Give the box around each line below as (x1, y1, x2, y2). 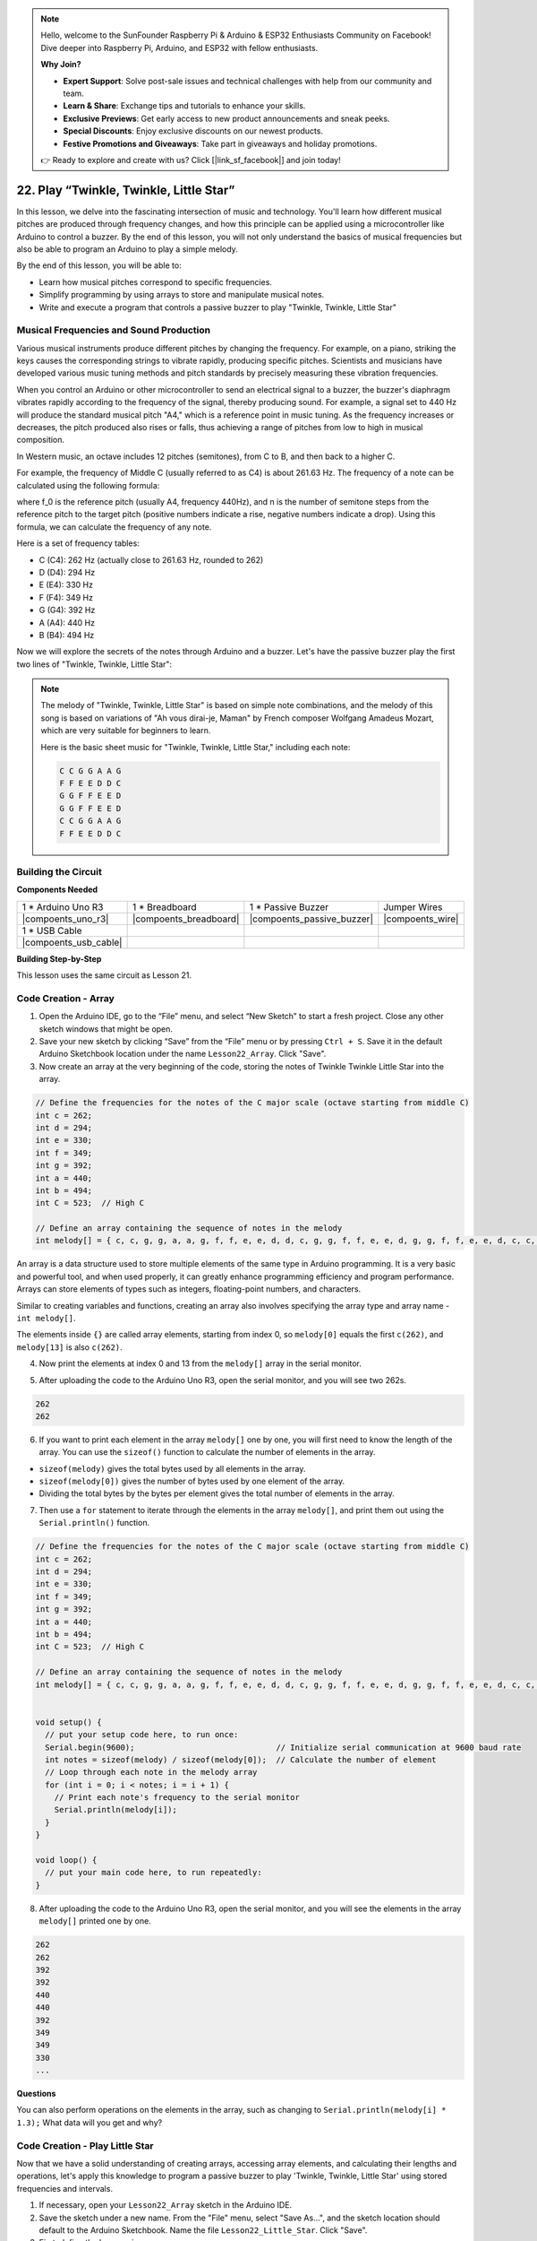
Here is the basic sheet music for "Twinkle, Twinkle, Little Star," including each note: (40, 741, 351, 752)
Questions (16, 2089, 56, 2099)
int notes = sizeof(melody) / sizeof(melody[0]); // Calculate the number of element (45, 1754, 438, 1765)
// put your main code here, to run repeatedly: (45, 1867, 263, 1878)
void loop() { (35, 1856, 98, 1865)
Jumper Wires (383, 901, 443, 913)
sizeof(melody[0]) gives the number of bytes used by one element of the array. (38, 1475, 345, 1487)
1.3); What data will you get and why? (16, 2116, 163, 2128)
